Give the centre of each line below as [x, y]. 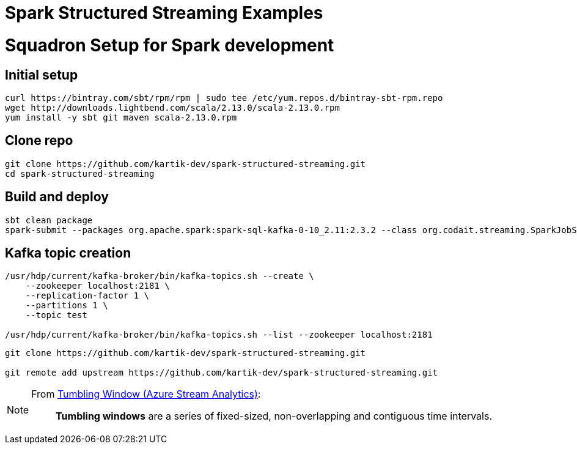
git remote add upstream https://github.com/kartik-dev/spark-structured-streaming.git [222, 373]
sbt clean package [49, 220]
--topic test [56, 315]
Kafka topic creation [68, 253]
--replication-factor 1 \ [87, 296]
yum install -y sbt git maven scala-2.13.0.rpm [121, 117]
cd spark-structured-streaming [80, 173]
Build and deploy [57, 197]
